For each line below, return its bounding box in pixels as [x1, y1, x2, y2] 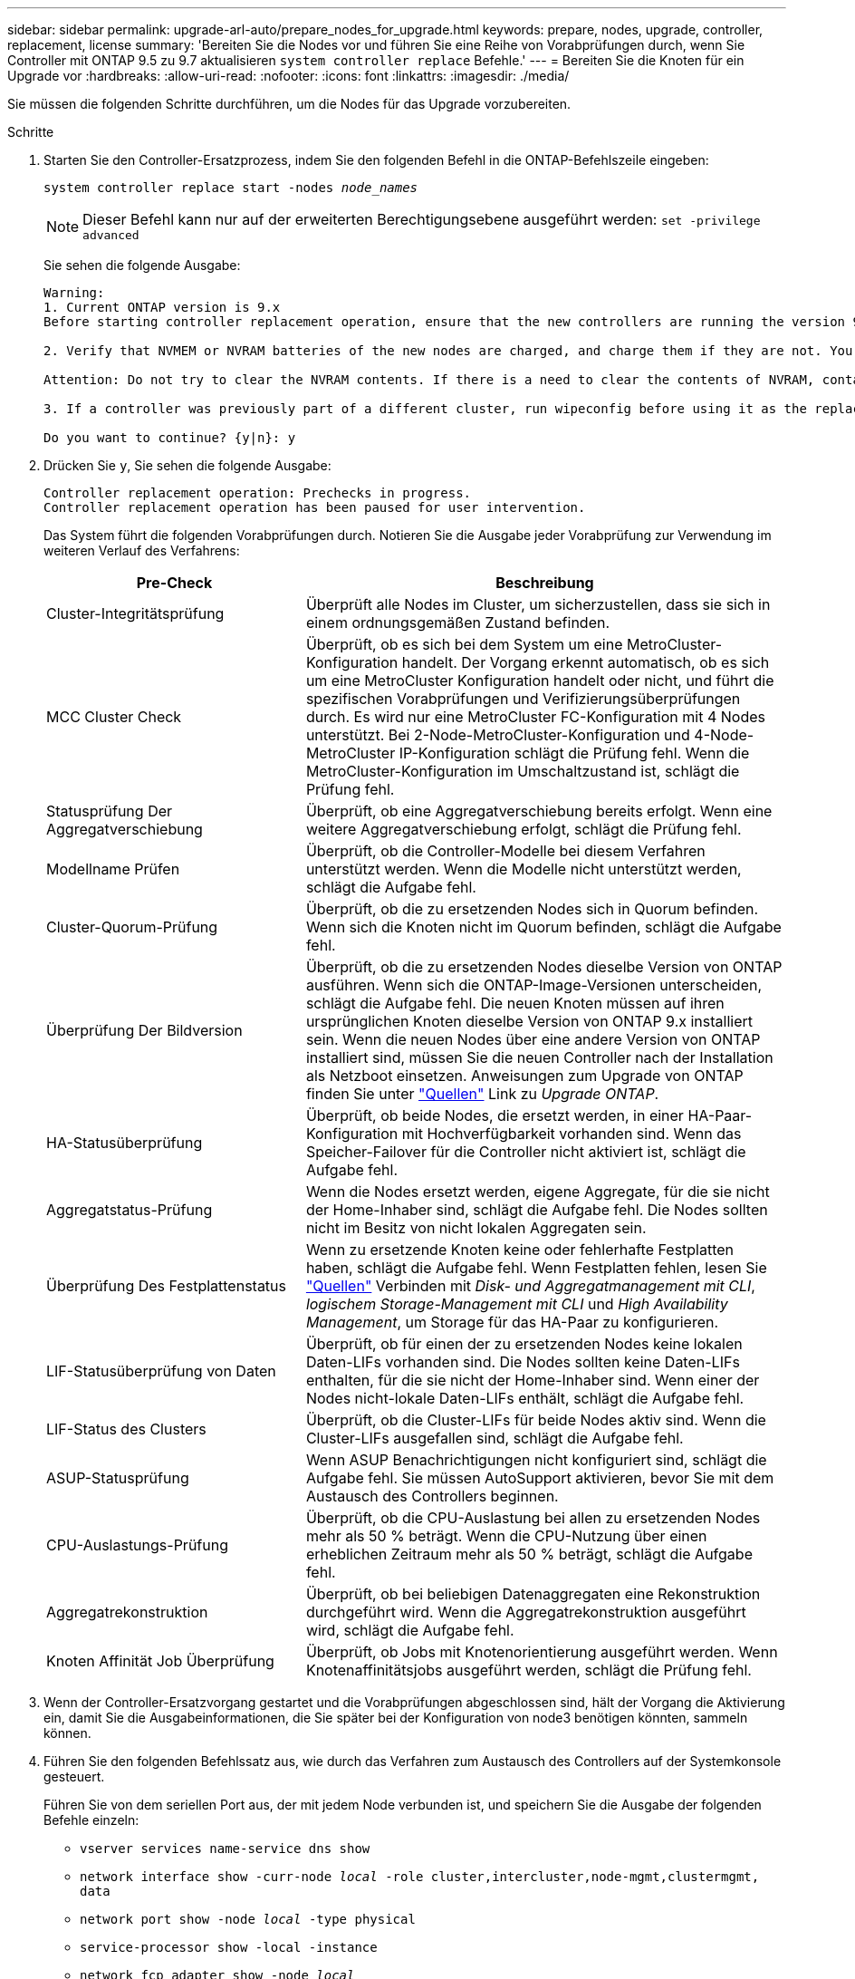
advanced [82, 228, 139, 242]
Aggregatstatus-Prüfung [46, 1201, 213, 1219]
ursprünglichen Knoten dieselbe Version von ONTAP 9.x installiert [305, 1012, 754, 1030]
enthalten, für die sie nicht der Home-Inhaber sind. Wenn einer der [305, 1371, 760, 1389]
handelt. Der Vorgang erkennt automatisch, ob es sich [401, 653, 770, 671]
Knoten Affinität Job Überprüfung [46, 1652, 274, 1670]
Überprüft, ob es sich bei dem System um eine [305, 635, 623, 653]
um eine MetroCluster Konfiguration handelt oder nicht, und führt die [305, 671, 774, 690]
